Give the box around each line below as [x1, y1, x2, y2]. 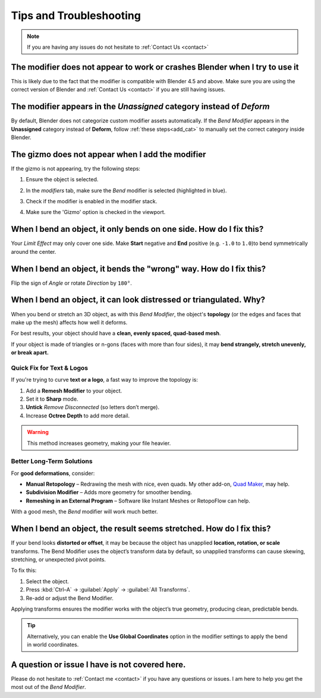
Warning [27, 429, 49, 436]
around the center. [11, 248, 56, 255]
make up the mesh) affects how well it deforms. [11, 319, 128, 326]
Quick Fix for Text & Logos [11, 363, 89, 372]
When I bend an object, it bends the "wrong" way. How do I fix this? [11, 263, 266, 273]
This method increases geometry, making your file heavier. [27, 439, 171, 447]
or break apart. [11, 349, 49, 356]
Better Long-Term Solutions [11, 457, 93, 466]
